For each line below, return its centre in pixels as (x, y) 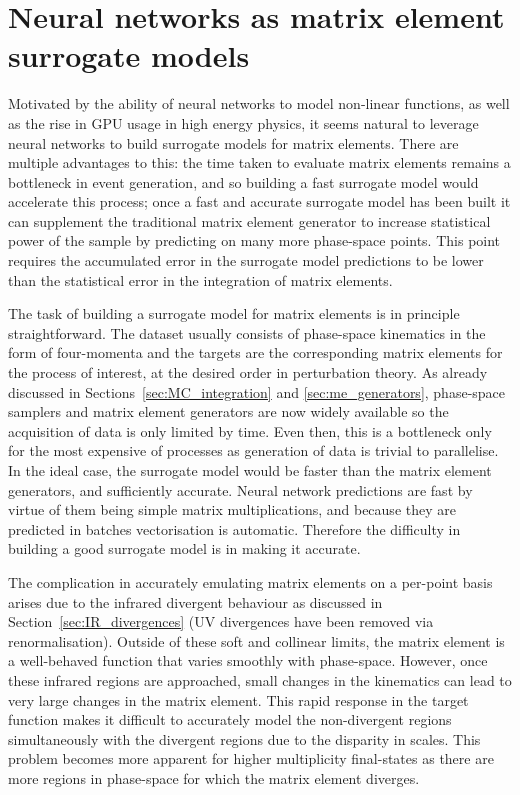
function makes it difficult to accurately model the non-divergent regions (230, 719)
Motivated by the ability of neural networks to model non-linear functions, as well (259, 103)
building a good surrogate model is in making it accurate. (184, 548)
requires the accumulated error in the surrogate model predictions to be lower (246, 260)
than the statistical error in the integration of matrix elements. (200, 279)
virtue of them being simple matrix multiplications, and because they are (232, 509)
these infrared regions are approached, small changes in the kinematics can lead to (260, 679)
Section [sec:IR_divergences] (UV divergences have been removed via (221, 621)
